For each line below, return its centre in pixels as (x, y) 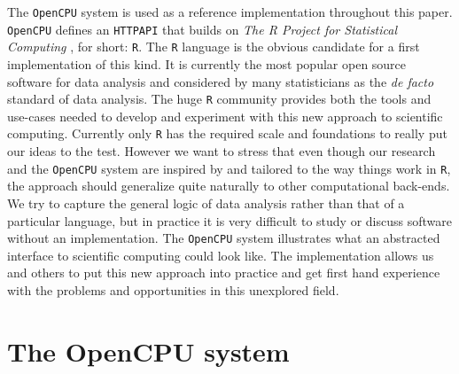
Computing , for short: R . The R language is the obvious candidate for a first (214, 47)
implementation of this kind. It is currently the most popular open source (207, 63)
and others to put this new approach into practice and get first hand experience (224, 273)
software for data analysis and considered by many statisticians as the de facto (221, 81)
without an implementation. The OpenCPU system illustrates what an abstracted (224, 238)
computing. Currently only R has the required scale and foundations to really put (227, 133)
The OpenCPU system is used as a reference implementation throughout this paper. (230, 12)
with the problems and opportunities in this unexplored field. (173, 289)
